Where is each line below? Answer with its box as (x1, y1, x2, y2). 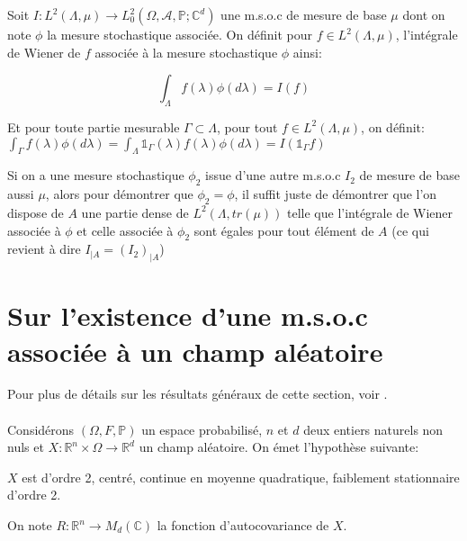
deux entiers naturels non (303, 419, 444, 438)
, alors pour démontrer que (45, 185, 193, 203)
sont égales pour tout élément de (193, 221, 374, 239)
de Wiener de (7, 42, 81, 61)
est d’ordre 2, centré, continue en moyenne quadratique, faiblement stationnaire (22, 467, 460, 486)
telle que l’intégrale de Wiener (287, 203, 454, 221)
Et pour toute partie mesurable (7, 117, 180, 136)
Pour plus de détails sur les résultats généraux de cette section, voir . (7, 384, 388, 403)
